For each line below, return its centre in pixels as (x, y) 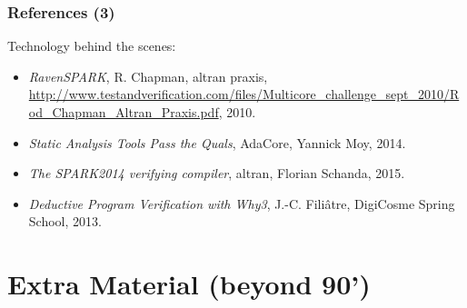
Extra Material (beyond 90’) (189, 284)
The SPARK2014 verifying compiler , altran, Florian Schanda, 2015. (217, 173)
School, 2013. (65, 221)
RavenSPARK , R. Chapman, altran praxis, (148, 76)
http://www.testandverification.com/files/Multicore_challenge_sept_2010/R (244, 94)
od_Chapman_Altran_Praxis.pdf (124, 112)
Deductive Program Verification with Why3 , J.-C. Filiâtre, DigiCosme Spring (242, 203)
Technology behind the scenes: (92, 46)
